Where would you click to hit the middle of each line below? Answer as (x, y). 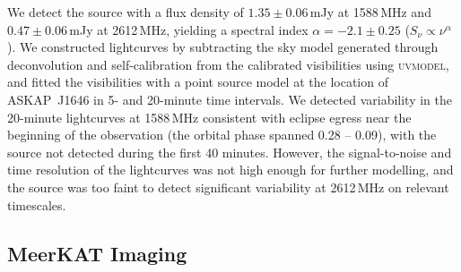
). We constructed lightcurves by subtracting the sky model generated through (223, 47)
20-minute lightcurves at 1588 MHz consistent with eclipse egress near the (209, 117)
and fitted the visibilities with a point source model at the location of (198, 82)
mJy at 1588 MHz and (370, 12)
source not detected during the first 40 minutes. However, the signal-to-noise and (230, 152)
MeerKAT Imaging (97, 253)
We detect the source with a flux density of (126, 12)
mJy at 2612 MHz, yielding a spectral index (189, 29)
